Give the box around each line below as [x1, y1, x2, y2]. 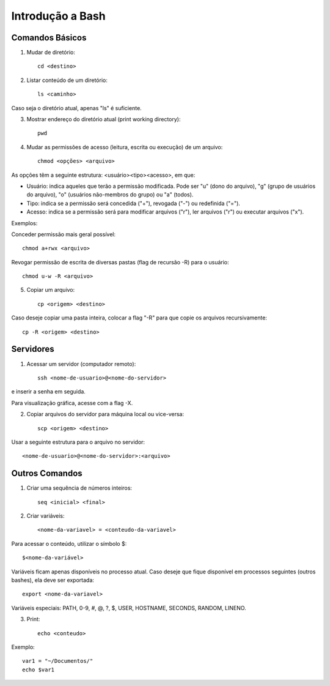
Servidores [11, 344, 54, 354]
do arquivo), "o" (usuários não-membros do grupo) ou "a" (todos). [26, 191, 194, 198]
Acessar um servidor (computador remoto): [26, 360, 136, 367]
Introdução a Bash [11, 9, 106, 23]
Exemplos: [11, 219, 38, 226]
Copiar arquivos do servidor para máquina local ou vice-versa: [26, 411, 185, 418]
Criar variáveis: [26, 512, 65, 520]
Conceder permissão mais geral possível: [11, 230, 116, 238]
